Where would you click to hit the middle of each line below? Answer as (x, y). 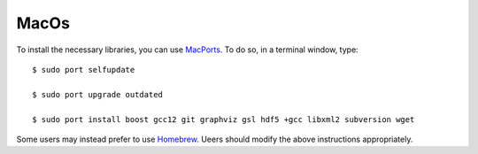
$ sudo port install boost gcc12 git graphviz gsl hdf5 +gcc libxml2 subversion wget (224, 119)
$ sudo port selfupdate (84, 69)
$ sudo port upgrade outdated (98, 94)
